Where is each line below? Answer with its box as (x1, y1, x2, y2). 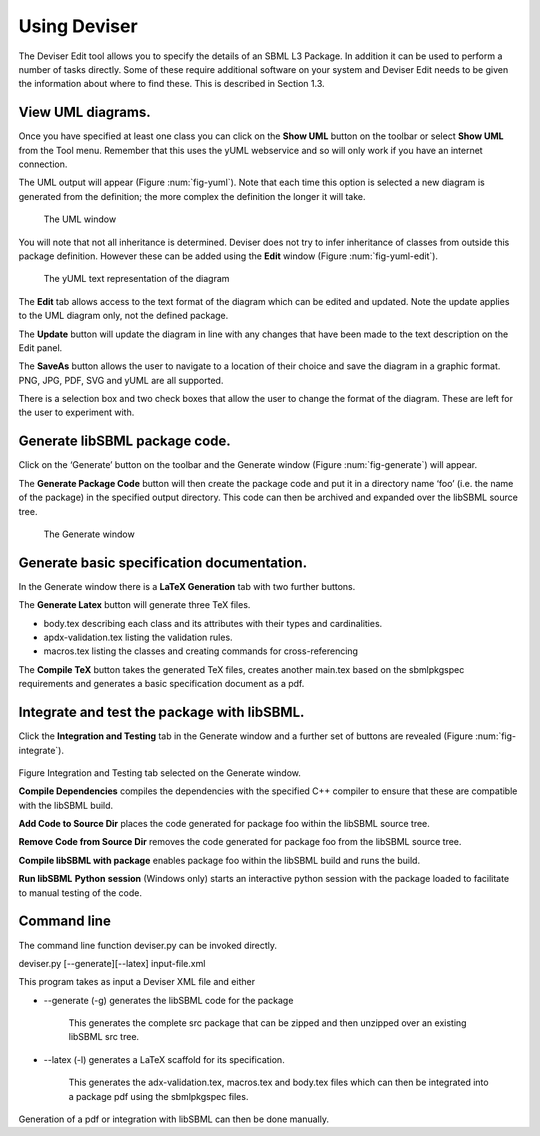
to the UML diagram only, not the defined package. (18, 310, 229, 322)
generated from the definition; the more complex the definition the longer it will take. (18, 190, 366, 202)
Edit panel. (18, 341, 63, 354)
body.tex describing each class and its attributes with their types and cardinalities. (43, 617, 383, 629)
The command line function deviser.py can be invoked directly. (18, 939, 278, 951)
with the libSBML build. (18, 799, 114, 811)
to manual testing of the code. (18, 886, 143, 899)
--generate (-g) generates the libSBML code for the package (43, 994, 294, 1006)
